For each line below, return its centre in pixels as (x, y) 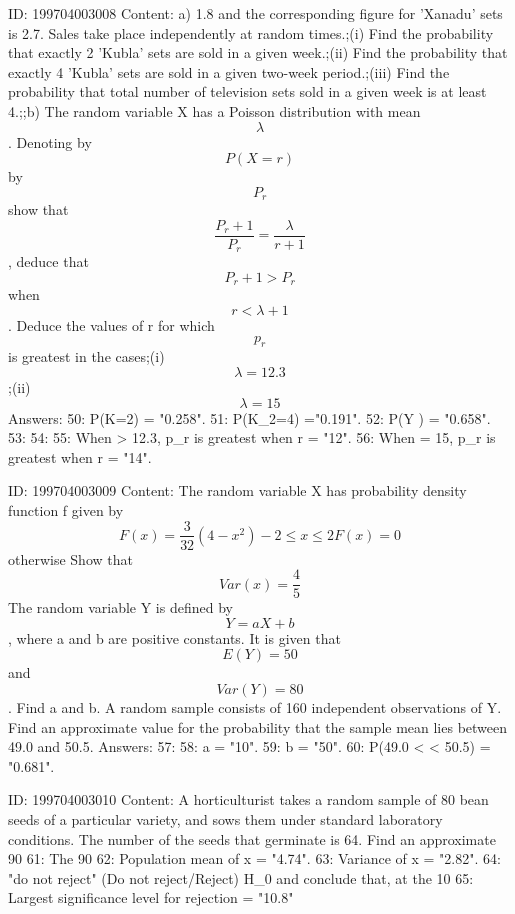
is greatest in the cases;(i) (86, 356)
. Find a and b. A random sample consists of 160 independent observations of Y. (255, 707)
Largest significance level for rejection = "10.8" (151, 897)
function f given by (66, 509)
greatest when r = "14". (80, 456)
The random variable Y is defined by (120, 607)
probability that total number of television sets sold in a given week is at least (247, 91)
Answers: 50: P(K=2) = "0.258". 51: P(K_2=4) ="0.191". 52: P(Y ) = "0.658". (249, 417)
